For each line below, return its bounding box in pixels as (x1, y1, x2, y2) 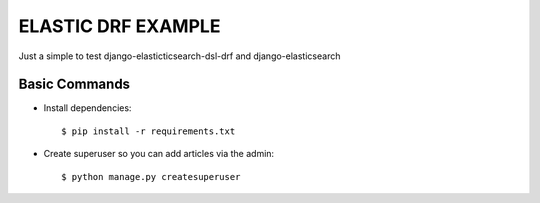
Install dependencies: (43, 102, 132, 114)
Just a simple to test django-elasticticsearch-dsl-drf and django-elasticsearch (18, 50, 341, 62)
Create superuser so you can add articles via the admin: (43, 148, 275, 160)
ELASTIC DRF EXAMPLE (18, 15, 221, 37)
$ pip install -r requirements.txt (61, 125, 236, 137)
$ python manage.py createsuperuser (61, 171, 241, 182)
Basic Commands (18, 76, 130, 93)
